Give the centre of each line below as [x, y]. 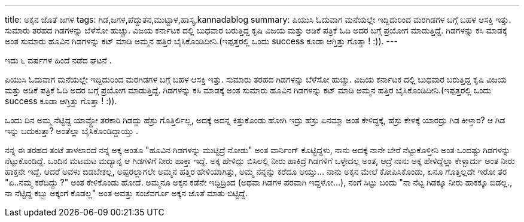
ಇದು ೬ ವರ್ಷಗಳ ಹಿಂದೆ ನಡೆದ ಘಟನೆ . [58, 60]
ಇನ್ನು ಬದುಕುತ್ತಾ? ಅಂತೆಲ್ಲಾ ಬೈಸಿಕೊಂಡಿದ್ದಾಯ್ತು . [72, 131]
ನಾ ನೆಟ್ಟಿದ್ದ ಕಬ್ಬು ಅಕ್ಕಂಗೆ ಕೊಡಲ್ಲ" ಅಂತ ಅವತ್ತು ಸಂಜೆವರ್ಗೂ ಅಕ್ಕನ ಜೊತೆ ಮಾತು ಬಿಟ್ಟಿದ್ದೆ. [126, 193]
